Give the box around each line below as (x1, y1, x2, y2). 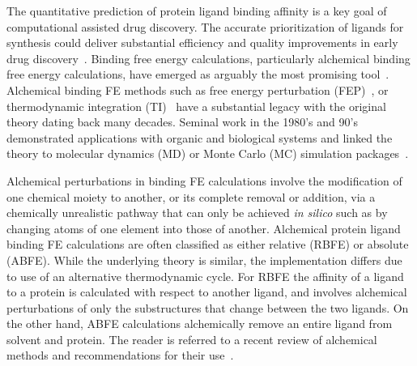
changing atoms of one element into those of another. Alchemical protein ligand (6, 219, 401, 236)
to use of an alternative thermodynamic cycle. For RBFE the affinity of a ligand (6, 267, 404, 284)
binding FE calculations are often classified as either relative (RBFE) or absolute (6, 236, 409, 253)
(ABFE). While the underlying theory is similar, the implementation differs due (6, 251, 402, 268)
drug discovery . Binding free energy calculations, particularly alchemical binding (6, 49, 411, 66)
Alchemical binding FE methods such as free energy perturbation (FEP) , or (6, 81, 389, 98)
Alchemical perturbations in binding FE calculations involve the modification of (6, 172, 402, 189)
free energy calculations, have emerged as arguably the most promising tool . (6, 66, 389, 83)
